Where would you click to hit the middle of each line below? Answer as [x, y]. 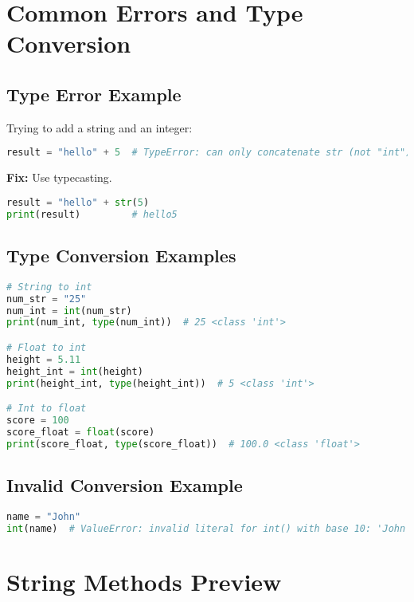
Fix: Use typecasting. [59, 177]
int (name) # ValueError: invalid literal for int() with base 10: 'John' [209, 528]
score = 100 [38, 420]
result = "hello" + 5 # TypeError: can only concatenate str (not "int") [209, 153]
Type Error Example [94, 94]
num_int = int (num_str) [69, 311]
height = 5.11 [44, 359]
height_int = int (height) [75, 371]
